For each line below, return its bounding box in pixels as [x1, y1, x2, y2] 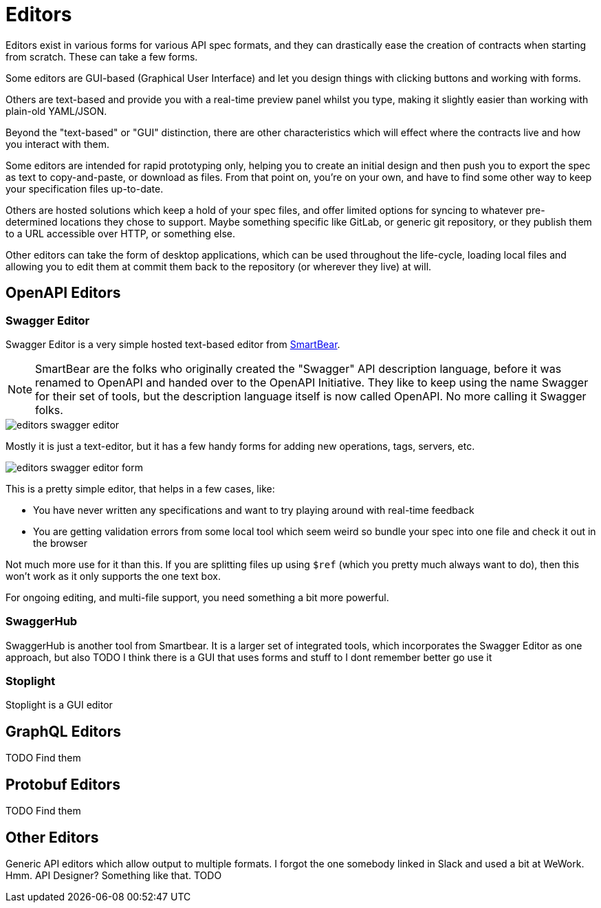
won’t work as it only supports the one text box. [6, 570, 221, 582]
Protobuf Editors [6, 775, 120, 793]
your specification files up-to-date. [6, 182, 164, 195]
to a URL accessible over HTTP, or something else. [6, 227, 236, 239]
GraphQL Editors [6, 722, 122, 740]
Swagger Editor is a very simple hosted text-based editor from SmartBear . [6, 338, 340, 350]
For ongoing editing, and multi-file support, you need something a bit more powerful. [6, 591, 389, 603]
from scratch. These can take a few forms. [6, 50, 198, 63]
